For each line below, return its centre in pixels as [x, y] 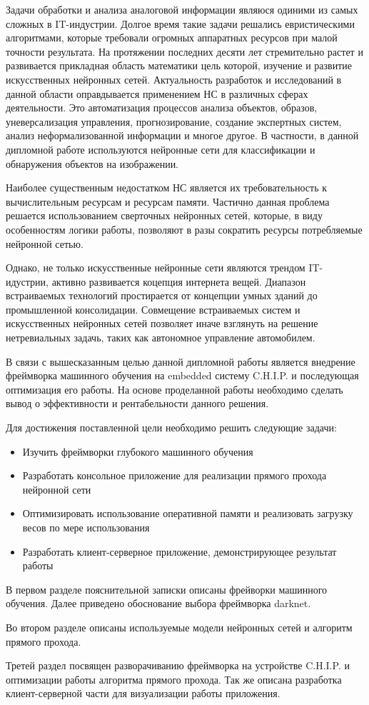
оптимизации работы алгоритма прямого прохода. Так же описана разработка [174, 679]
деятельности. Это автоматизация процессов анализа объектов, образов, [162, 107]
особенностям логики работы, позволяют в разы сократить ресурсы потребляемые [184, 229]
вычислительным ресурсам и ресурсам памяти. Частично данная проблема [168, 201]
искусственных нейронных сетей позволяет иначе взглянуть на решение [162, 323]
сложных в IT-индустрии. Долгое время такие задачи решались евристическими [180, 23]
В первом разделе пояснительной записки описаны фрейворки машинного [167, 589]
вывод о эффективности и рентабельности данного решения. [137, 403]
